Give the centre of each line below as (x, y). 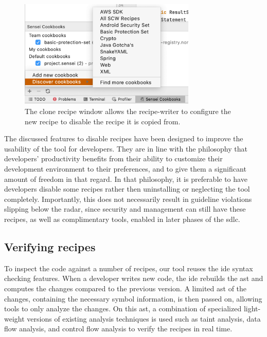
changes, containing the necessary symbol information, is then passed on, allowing (133, 298)
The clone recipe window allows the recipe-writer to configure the (128, 111)
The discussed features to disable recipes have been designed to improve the (124, 138)
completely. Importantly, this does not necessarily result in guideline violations (128, 199)
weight (14, 318)
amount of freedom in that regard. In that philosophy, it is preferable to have (126, 179)
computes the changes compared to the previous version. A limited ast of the (126, 288)
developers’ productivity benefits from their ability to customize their (113, 158)
